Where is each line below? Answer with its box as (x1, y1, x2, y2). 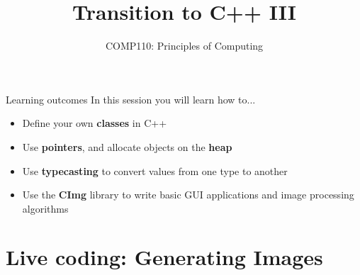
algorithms (22, 201, 69, 215)
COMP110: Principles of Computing (105, 38, 264, 53)
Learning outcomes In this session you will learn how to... (6, 91, 256, 106)
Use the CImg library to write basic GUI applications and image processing (22, 187, 354, 202)
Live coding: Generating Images (6, 242, 323, 271)
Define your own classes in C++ (22, 116, 167, 130)
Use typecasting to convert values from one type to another (22, 163, 288, 178)
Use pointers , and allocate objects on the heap (22, 139, 232, 154)
